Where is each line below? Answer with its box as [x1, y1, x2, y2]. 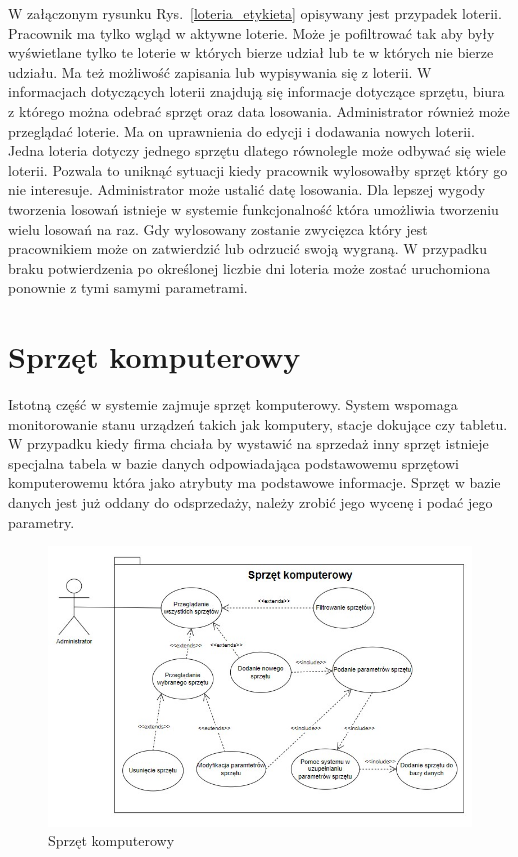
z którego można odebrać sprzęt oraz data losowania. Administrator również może [8, 100, 510, 121]
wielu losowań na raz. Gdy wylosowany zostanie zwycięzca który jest [8, 218, 428, 239]
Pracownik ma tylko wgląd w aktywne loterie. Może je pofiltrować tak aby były [8, 22, 495, 43]
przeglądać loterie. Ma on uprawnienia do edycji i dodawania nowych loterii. [8, 120, 475, 141]
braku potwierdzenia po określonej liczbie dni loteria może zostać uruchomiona [8, 257, 491, 278]
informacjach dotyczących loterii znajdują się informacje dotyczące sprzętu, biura [8, 81, 505, 102]
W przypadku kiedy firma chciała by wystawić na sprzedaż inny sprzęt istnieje [8, 433, 489, 454]
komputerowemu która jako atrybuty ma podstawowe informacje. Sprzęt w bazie [8, 472, 501, 493]
